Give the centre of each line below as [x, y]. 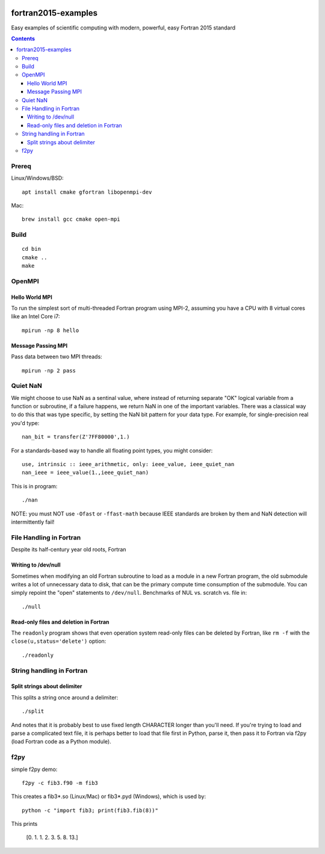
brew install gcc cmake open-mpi [71, 219]
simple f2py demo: [34, 769]
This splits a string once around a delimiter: [65, 697]
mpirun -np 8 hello [51, 330]
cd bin [32, 249]
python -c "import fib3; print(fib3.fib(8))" [90, 810]
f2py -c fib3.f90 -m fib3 [60, 783]
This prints [24, 824]
